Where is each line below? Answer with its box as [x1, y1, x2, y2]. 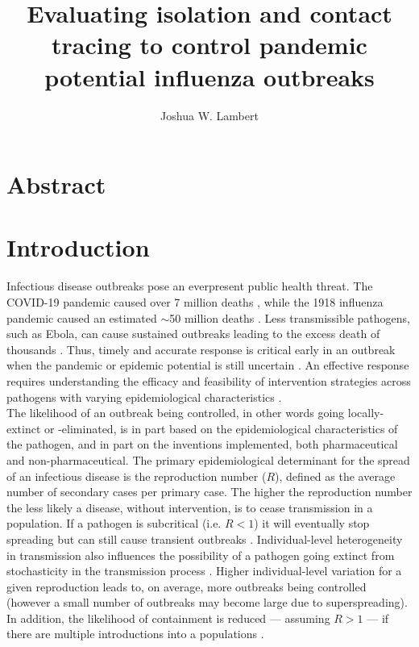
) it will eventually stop [254, 515, 370, 532]
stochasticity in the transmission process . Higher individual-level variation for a [6, 562, 402, 579]
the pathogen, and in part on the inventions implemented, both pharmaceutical [6, 436, 398, 453]
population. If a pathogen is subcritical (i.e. [6, 515, 222, 532]
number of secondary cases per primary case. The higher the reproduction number [6, 483, 413, 500]
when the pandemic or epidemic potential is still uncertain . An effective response [6, 357, 409, 374]
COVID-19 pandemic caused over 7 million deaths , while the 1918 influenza [6, 294, 384, 310]
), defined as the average [275, 467, 396, 484]
